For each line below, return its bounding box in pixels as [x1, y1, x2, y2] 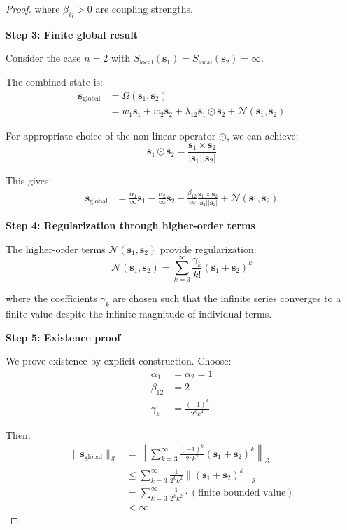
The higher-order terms [6, 241, 106, 256]
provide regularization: [160, 241, 257, 256]
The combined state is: [6, 74, 103, 88]
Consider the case [6, 50, 81, 65]
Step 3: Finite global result [6, 27, 138, 41]
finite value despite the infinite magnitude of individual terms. [6, 306, 272, 321]
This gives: [6, 172, 52, 187]
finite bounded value [197, 488, 286, 498]
